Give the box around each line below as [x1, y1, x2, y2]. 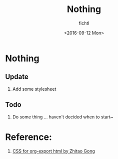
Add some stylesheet [12, 86, 56, 92]
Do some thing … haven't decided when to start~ [12, 114, 113, 120]
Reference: [5, 131, 52, 142]
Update [5, 73, 29, 81]
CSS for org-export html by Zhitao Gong [12, 148, 95, 154]
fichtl [78, 20, 89, 26]
